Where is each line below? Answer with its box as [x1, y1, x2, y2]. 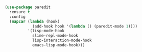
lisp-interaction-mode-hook [32, 38, 92, 43]
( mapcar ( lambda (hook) [9, 19, 60, 24]
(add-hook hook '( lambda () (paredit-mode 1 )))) [32, 23, 138, 29]
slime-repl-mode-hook [32, 33, 79, 38]
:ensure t [9, 9, 30, 14]
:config [9, 14, 26, 19]
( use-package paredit [5, 5, 51, 10]
